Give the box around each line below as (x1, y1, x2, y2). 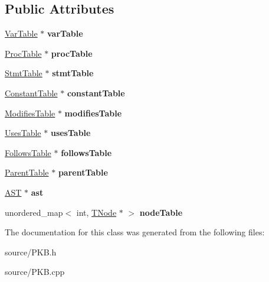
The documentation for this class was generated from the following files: (5, 226, 265, 238)
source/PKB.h (5, 245, 57, 258)
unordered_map (5, 206, 63, 218)
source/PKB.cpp (5, 265, 65, 278)
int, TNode (76, 206, 117, 218)
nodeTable (139, 206, 183, 218)
